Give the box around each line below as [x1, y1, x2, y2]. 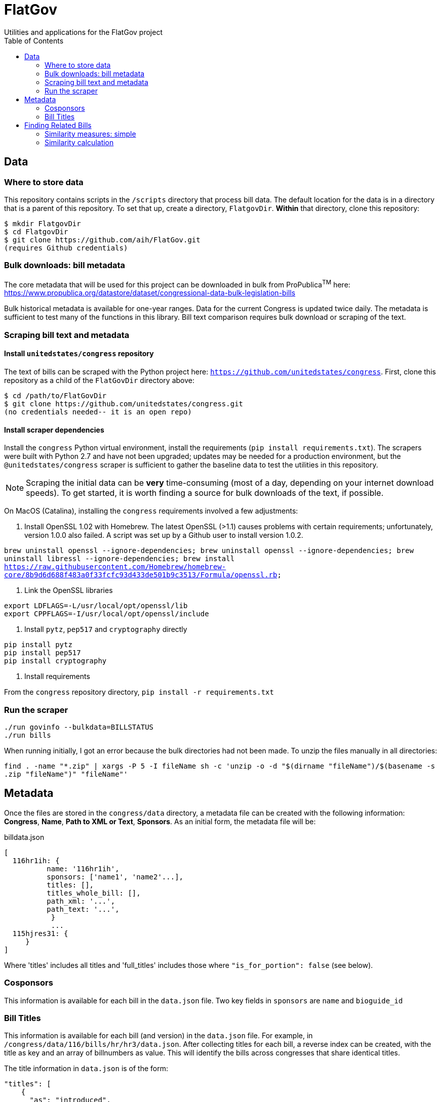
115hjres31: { [12, 929, 68, 938]
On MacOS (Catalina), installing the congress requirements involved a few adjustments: [4, 506, 298, 516]
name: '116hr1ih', [47, 864, 119, 873]
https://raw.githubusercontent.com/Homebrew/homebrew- [4, 563, 226, 571]
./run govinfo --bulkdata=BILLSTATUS [4, 723, 154, 731]
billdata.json [4, 832, 45, 841]
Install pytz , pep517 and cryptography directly [24, 625, 187, 634]
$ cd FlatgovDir [4, 227, 68, 236]
